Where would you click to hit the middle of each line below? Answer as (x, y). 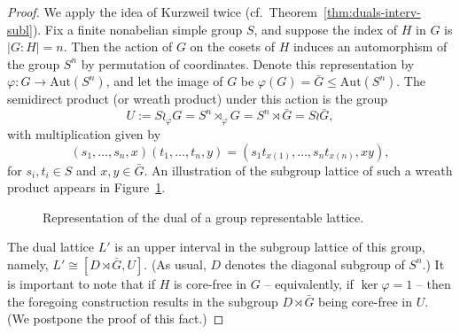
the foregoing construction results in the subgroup (143, 301)
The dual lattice (51, 247)
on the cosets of (232, 47)
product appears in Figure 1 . (86, 187)
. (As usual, (175, 264)
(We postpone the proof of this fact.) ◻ (116, 318)
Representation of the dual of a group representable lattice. (203, 217)
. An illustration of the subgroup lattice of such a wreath (298, 170)
